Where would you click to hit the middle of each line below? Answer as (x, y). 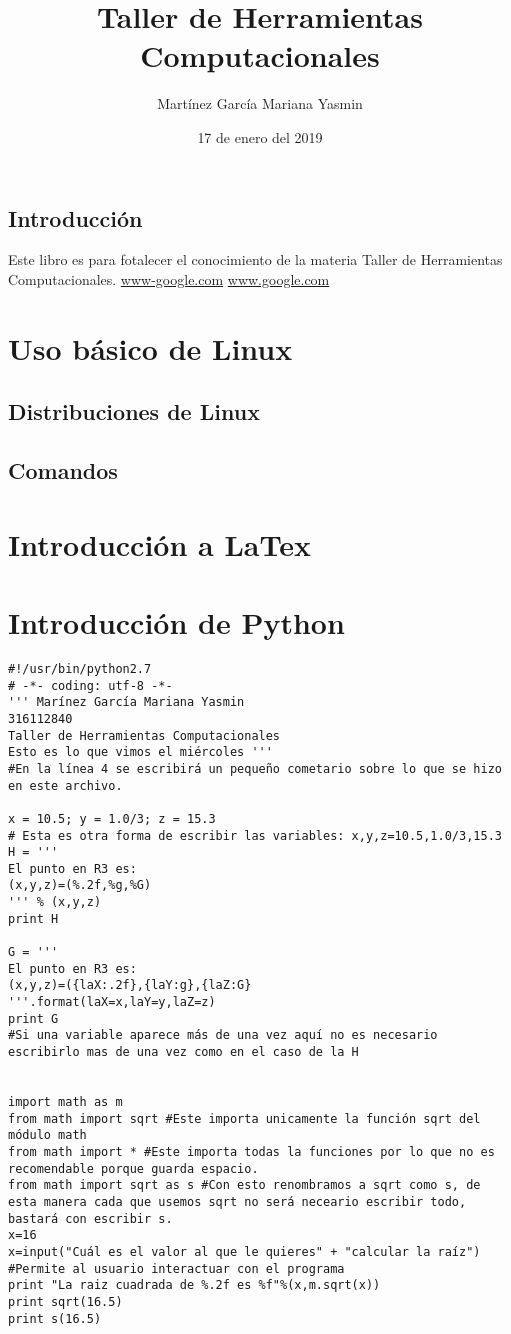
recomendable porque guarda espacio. (133, 1168)
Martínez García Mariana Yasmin (260, 103)
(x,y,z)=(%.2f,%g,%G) (80, 885)
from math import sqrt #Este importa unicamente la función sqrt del (244, 1118)
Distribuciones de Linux (134, 411)
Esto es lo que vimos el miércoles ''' (140, 752)
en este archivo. (65, 785)
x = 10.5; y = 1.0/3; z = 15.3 (112, 818)
